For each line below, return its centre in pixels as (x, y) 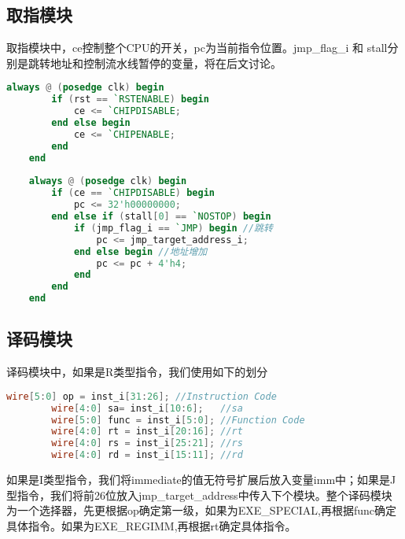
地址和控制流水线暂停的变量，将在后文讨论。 (166, 63)
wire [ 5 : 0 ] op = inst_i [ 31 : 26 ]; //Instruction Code (142, 396)
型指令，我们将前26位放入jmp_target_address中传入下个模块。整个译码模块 (199, 495)
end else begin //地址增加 (140, 251)
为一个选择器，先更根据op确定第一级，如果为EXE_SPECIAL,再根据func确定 (202, 510)
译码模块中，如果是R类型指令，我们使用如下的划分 (137, 372)
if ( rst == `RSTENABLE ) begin (130, 100)
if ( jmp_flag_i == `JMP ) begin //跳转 (173, 228)
